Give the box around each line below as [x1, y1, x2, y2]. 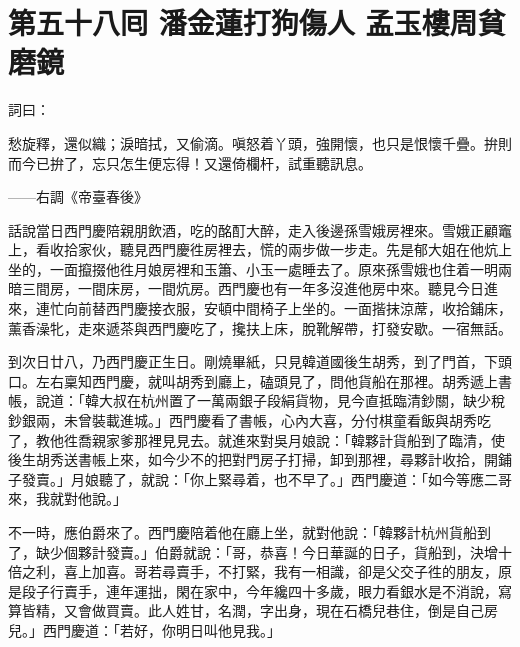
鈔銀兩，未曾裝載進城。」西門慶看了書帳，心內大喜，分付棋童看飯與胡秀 [8, 410, 477, 431]
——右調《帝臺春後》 [8, 186, 148, 207]
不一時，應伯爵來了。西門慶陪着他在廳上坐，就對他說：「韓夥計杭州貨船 [8, 522, 477, 542]
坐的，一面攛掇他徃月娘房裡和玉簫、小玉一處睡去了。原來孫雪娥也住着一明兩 [8, 258, 512, 279]
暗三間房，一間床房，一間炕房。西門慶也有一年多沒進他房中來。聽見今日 [8, 278, 484, 299]
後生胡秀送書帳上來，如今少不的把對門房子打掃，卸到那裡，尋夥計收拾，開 [8, 449, 498, 470]
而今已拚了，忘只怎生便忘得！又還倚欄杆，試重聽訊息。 [8, 152, 372, 173]
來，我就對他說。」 [8, 488, 127, 509]
